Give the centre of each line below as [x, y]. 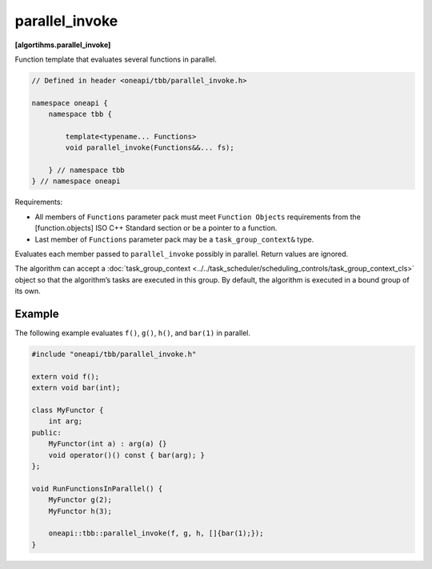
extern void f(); [66, 377]
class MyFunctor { [68, 410]
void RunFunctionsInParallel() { [97, 489]
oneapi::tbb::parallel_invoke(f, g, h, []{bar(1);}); [156, 533]
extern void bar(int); [76, 388]
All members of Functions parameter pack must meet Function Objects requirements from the [198, 217]
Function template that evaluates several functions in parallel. [116, 59]
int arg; [66, 421]
